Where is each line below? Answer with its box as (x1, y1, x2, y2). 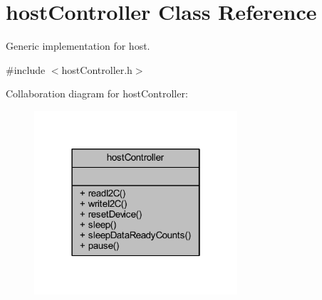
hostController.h (61, 62, 133, 77)
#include (6, 62, 46, 77)
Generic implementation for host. (6, 38, 150, 53)
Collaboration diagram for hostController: (6, 86, 188, 101)
